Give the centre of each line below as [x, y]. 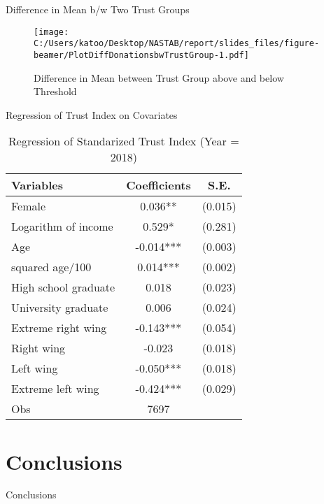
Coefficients [159, 185]
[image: [51, 32]
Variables [37, 185]
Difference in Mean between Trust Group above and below [159, 77]
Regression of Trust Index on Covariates [92, 114]
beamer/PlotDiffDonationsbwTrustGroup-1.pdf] [141, 55]
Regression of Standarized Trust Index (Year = [124, 141]
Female [29, 206]
